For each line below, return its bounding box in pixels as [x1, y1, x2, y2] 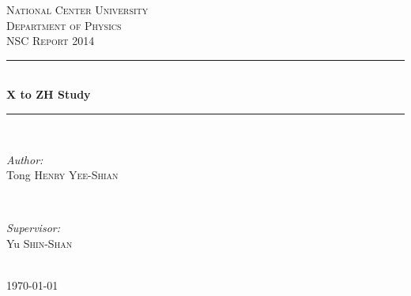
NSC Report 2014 [6, 32, 95, 49]
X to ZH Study [6, 86, 91, 103]
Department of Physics [6, 17, 122, 33]
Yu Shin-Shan [6, 234, 73, 251]
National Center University [6, 2, 149, 17]
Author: [6, 151, 43, 167]
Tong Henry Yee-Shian [6, 167, 119, 183]
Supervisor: [6, 219, 60, 236]
